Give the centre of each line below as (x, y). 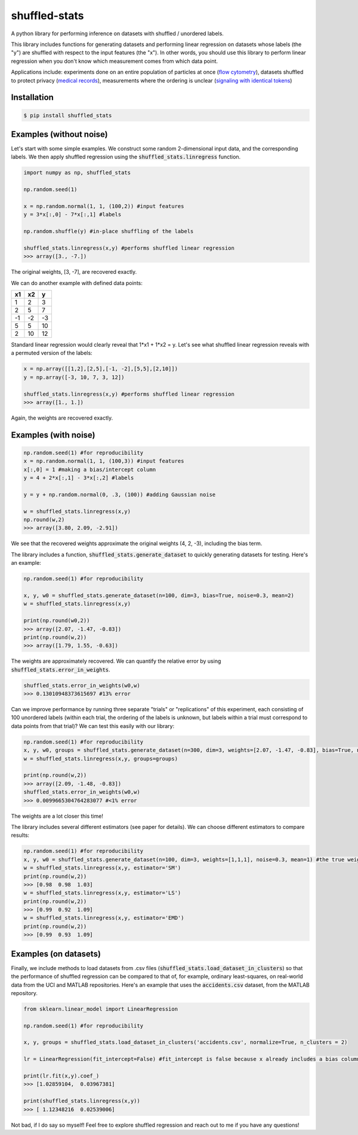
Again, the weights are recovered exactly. (62, 418)
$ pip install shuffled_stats (68, 115)
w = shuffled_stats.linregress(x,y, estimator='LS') (102, 893)
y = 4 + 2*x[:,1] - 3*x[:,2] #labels (79, 478)
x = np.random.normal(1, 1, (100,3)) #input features (104, 461)
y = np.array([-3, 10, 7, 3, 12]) (74, 377)
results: (20, 835)
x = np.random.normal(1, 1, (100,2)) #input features (104, 206)
